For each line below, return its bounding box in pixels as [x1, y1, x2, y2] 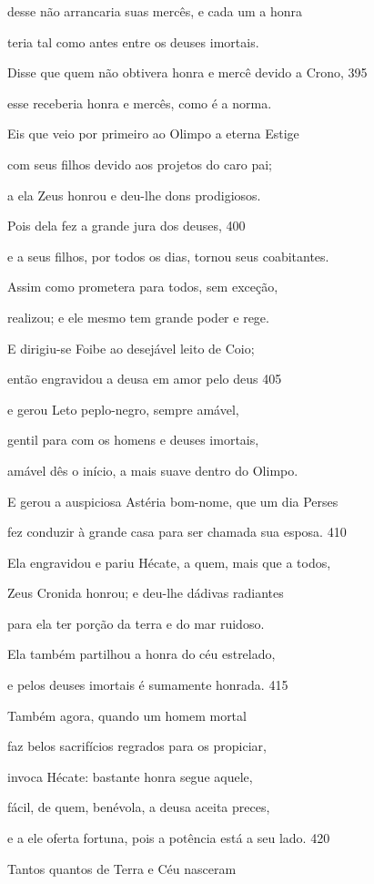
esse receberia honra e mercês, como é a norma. [7, 93, 272, 112]
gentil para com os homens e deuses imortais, [7, 430, 259, 449]
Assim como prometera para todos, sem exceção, [7, 277, 278, 296]
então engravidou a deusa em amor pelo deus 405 [7, 369, 282, 388]
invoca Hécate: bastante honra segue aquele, [7, 766, 253, 786]
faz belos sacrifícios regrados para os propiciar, [7, 736, 267, 756]
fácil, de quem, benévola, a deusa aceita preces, [7, 797, 270, 817]
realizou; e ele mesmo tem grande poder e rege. [7, 307, 269, 326]
